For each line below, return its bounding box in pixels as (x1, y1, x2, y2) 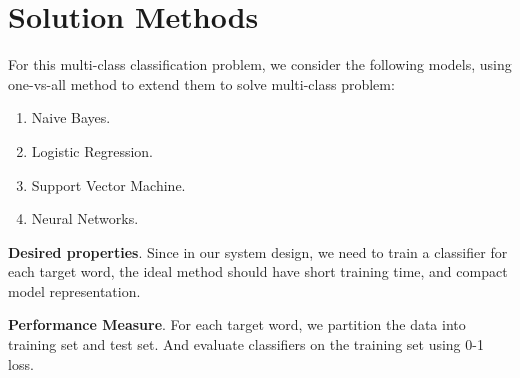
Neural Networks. (31, 208, 139, 229)
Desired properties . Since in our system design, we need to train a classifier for (8, 241, 508, 262)
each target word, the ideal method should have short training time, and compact (8, 261, 508, 282)
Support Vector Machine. (31, 174, 186, 195)
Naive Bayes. (31, 107, 111, 128)
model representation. (8, 280, 141, 301)
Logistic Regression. (31, 140, 153, 161)
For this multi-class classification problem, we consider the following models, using (8, 54, 512, 75)
